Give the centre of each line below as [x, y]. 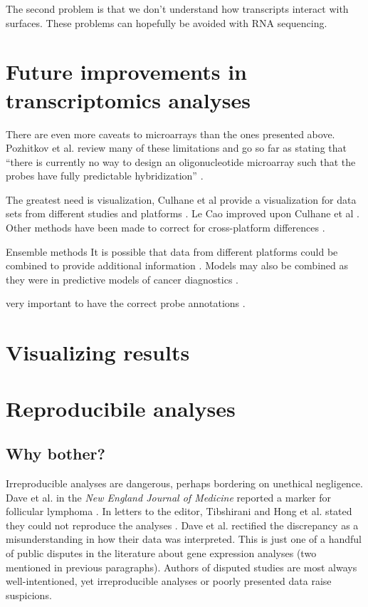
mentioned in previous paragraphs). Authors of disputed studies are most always [182, 567]
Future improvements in [126, 72]
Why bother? [56, 453]
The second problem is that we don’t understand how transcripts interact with [177, 9]
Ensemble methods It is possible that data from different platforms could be [172, 251]
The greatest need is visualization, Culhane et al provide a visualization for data [181, 199]
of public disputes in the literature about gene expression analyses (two [161, 552]
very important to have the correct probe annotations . [126, 303]
